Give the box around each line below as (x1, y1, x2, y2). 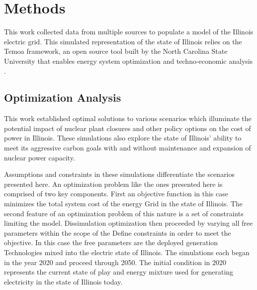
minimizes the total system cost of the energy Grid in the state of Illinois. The (4, 198, 243, 209)
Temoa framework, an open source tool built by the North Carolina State (4, 46, 228, 56)
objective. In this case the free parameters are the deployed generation (4, 237, 218, 248)
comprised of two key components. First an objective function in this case (4, 188, 228, 199)
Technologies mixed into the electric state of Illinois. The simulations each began (4, 247, 250, 258)
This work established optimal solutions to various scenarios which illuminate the (4, 113, 252, 124)
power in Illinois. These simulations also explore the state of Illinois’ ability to (4, 133, 242, 143)
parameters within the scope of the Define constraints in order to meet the (4, 227, 231, 238)
